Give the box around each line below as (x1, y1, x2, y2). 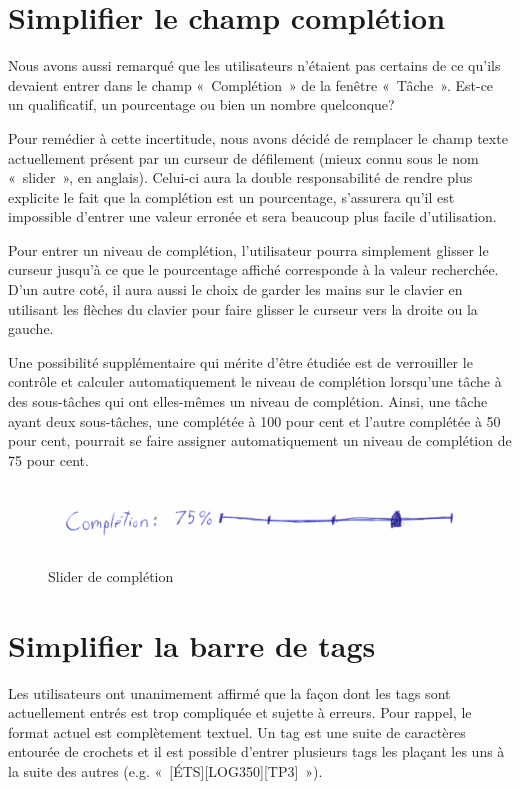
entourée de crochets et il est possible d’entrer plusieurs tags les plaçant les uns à (8, 741, 505, 762)
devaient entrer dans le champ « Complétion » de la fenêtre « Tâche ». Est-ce (8, 74, 494, 95)
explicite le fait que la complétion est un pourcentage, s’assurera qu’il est (8, 186, 455, 207)
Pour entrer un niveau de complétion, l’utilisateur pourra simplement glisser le (8, 239, 489, 260)
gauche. (8, 318, 54, 339)
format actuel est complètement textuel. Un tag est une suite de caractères (8, 721, 466, 742)
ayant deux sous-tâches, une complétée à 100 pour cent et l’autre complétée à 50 (8, 410, 501, 431)
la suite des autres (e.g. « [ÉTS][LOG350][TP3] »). (8, 761, 323, 781)
